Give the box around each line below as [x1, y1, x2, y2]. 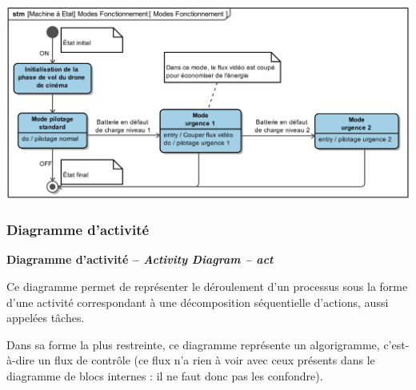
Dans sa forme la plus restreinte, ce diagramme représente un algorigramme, [6, 336, 380, 352]
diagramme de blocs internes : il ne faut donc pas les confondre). [6, 368, 323, 384]
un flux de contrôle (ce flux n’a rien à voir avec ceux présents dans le [38, 352, 375, 368]
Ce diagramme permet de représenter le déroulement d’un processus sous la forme [6, 278, 408, 295]
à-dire [6, 352, 35, 368]
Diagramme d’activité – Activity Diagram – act [6, 251, 274, 268]
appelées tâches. [6, 309, 85, 326]
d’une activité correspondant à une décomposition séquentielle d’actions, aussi [6, 293, 389, 310]
